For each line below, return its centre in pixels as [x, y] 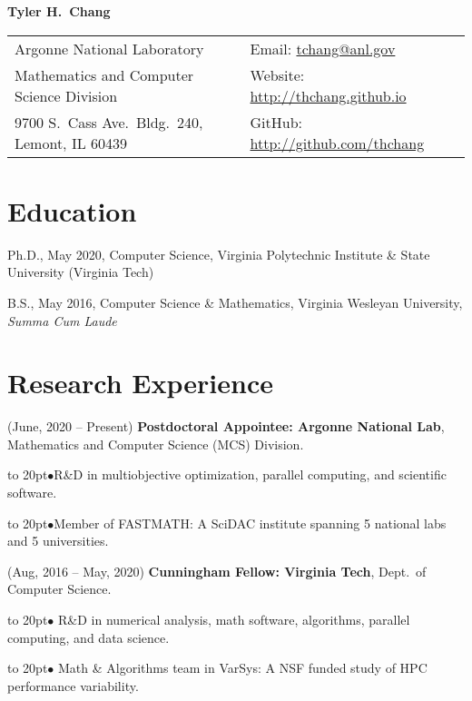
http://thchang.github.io [328, 95]
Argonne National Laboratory [109, 48]
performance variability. [73, 685]
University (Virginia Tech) [81, 272]
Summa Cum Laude [62, 320]
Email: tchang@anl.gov [323, 48]
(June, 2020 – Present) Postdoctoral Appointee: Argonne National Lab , [226, 426]
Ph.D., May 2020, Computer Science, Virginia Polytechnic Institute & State [219, 254]
